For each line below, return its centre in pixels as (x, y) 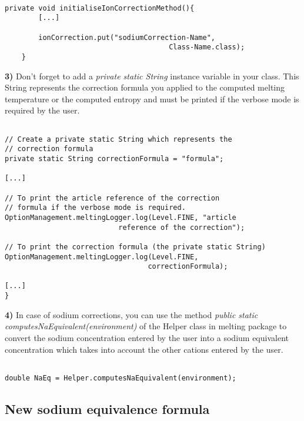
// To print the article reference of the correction (112, 198)
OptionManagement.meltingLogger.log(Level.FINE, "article (121, 217)
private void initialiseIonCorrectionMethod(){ (100, 8)
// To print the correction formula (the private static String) (135, 247)
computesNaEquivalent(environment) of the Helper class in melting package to (146, 326)
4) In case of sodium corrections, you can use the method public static (131, 314)
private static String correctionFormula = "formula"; (114, 158)
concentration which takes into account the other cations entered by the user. (144, 349)
